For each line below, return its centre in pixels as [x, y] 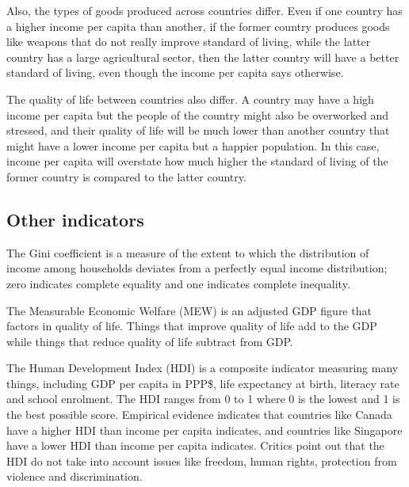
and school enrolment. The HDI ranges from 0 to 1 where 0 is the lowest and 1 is [203, 399]
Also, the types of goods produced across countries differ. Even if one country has [204, 10]
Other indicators [75, 219]
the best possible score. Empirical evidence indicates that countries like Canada [199, 415]
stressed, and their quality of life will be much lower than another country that [198, 130]
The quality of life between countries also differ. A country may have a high [190, 99]
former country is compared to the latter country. [126, 176]
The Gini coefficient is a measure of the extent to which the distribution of [188, 252]
